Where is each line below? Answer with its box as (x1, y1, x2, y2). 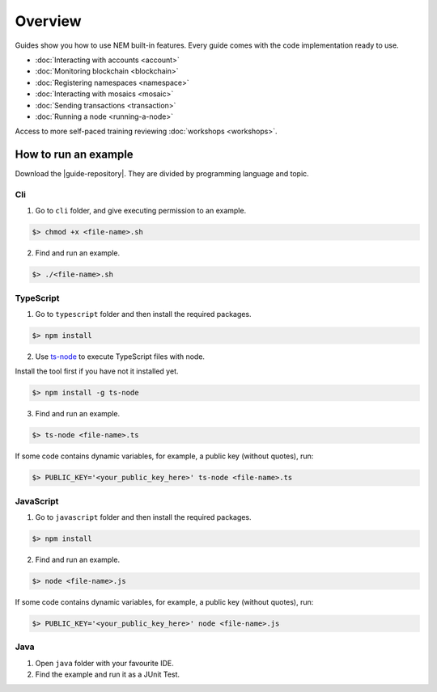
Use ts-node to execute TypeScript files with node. (35, 352, 206, 361)
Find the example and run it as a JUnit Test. (35, 669, 180, 679)
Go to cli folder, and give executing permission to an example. (35, 206, 247, 216)
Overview (15, 12, 82, 30)
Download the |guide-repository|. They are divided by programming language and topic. (15, 169, 309, 179)
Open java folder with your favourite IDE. (35, 658, 174, 668)
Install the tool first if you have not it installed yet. (15, 366, 179, 376)
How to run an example (15, 148, 134, 162)
